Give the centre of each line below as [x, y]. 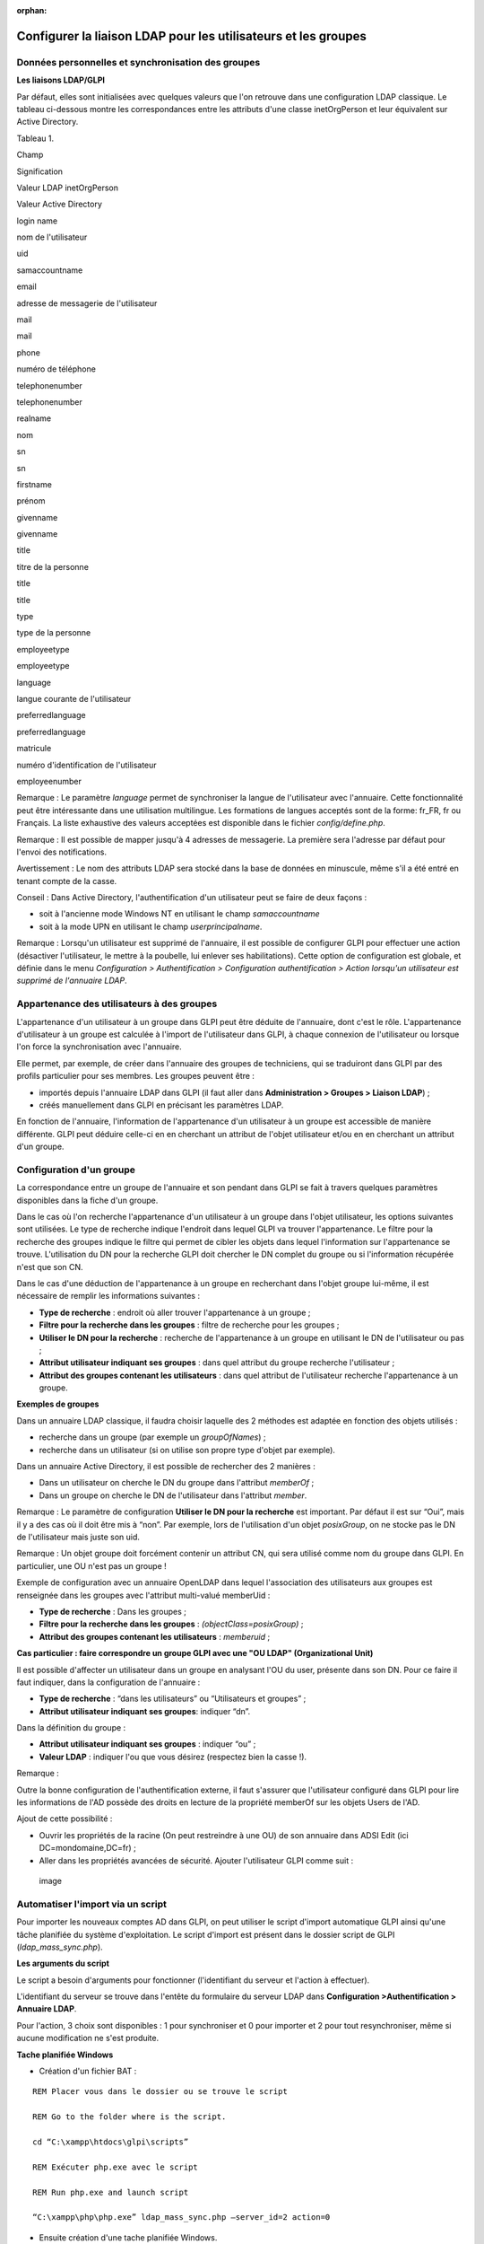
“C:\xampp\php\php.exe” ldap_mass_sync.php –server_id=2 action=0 [181, 2218]
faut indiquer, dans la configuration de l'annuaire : [108, 1682]
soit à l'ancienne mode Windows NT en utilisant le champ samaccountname [179, 914]
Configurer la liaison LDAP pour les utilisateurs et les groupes [192, 36]
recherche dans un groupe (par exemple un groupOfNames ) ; [152, 1437]
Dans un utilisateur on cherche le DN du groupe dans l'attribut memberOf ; [177, 1483]
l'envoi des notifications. [62, 852]
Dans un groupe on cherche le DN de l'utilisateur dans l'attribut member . [173, 1495]
